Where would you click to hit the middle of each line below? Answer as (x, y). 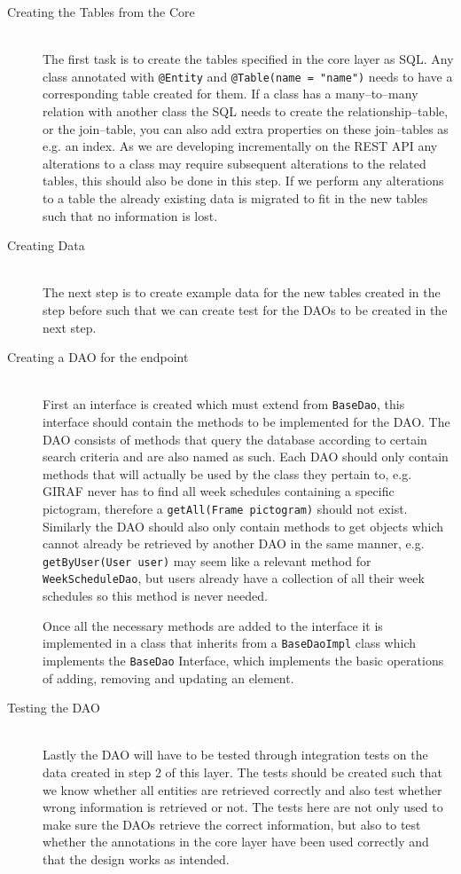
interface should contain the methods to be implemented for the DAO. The (246, 421)
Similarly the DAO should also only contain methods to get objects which (243, 526)
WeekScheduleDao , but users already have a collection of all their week (234, 578)
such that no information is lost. (130, 215)
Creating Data (46, 245)
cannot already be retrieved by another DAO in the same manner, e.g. (234, 543)
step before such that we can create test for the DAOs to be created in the (245, 309)
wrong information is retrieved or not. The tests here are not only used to (243, 807)
